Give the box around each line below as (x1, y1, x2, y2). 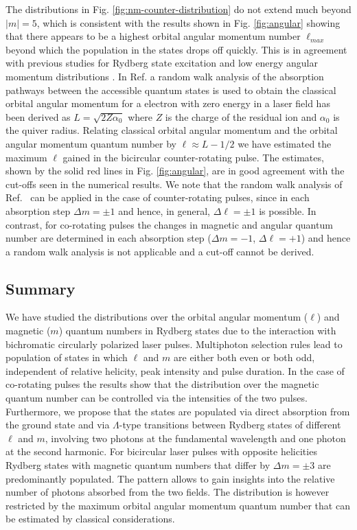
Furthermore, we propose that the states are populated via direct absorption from (5, 404, 350, 418)
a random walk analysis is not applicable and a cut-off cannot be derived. (5, 244, 314, 258)
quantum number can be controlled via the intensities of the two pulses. (5, 391, 308, 405)
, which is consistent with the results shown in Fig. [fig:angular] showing (36, 15, 341, 30)
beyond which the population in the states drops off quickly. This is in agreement (5, 42, 347, 56)
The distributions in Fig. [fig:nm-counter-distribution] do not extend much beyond (5, 2, 352, 16)
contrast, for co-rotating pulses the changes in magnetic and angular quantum (5, 217, 333, 231)
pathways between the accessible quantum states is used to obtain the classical (5, 82, 336, 97)
